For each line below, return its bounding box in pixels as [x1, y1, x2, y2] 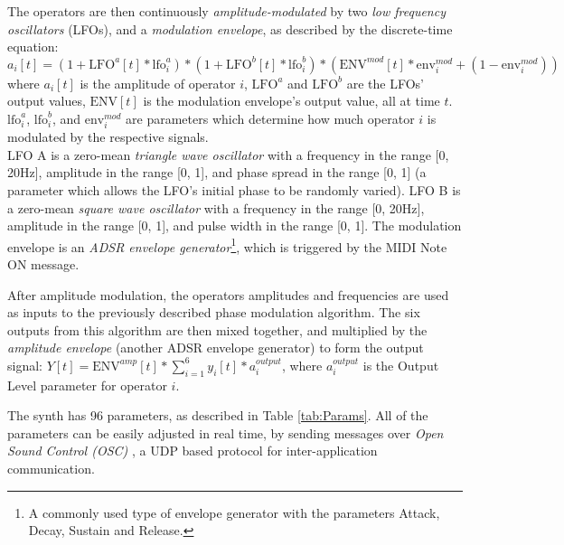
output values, [7, 91, 86, 110]
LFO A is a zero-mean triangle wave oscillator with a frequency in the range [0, [7, 145, 449, 164]
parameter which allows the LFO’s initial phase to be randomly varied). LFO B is [7, 180, 461, 199]
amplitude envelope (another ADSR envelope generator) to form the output [7, 338, 424, 357]
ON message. [7, 254, 80, 273]
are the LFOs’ [346, 73, 424, 92]
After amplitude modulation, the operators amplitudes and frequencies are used [7, 285, 449, 304]
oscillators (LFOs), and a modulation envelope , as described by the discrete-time [7, 19, 453, 38]
